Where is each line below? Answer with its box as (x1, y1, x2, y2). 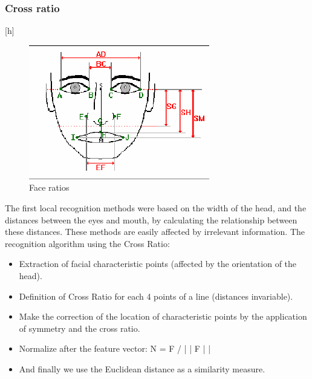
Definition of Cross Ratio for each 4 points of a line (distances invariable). (19, 289, 293, 302)
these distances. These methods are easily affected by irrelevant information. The (5, 225, 305, 238)
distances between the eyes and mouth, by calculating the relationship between (5, 213, 297, 226)
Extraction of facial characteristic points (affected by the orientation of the (19, 257, 297, 270)
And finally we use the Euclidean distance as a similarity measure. (19, 362, 265, 375)
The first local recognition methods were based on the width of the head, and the (5, 202, 307, 214)
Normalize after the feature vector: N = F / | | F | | (19, 342, 211, 355)
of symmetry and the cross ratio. (19, 321, 140, 334)
